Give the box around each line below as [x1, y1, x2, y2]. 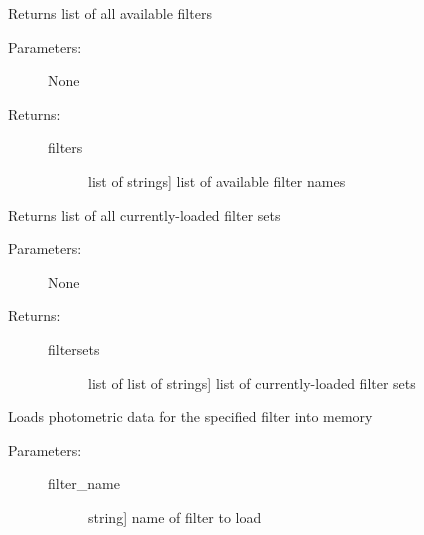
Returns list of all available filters [8, 3, 212, 23]
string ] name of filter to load [88, 506, 262, 527]
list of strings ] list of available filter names [88, 170, 346, 191]
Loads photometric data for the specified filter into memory [8, 406, 373, 427]
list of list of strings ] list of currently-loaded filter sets [88, 372, 416, 393]
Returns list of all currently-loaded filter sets [8, 204, 281, 225]
